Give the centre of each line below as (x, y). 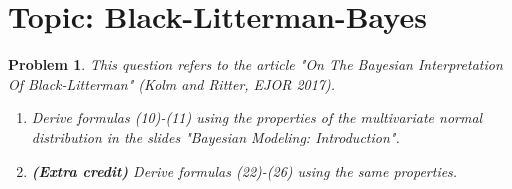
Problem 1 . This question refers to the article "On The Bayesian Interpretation (255, 64)
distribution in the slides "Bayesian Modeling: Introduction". (215, 136)
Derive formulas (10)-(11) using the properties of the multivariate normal (257, 117)
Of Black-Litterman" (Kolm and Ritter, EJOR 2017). (172, 83)
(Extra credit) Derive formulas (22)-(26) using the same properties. (244, 170)
